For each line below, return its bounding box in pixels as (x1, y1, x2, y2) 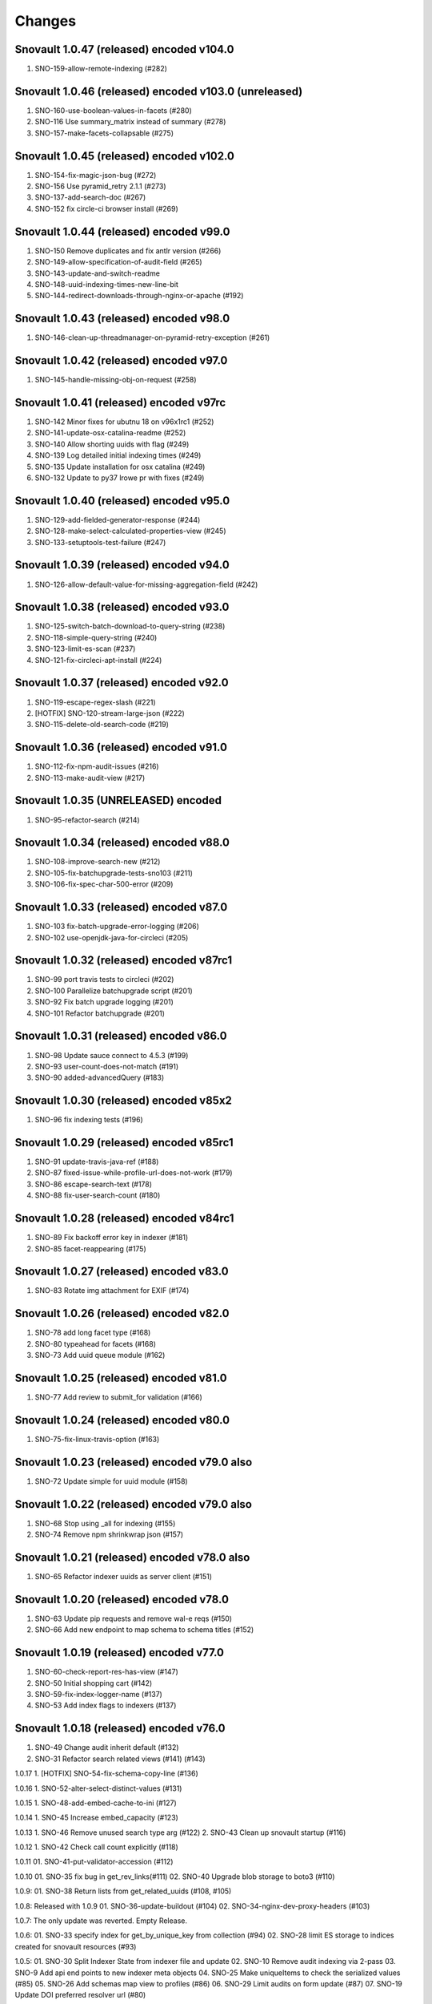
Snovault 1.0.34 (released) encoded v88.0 (14, 836, 230, 850)
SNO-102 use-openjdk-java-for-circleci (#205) (34, 932, 189, 942)
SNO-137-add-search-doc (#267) (34, 192, 146, 202)
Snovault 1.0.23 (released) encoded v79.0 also (14, 1455, 253, 1469)
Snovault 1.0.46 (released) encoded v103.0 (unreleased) (14, 84, 303, 98)
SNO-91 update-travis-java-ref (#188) (34, 1157, 159, 1166)
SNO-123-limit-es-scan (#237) (34, 644, 136, 653)
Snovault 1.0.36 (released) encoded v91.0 (14, 741, 228, 754)
